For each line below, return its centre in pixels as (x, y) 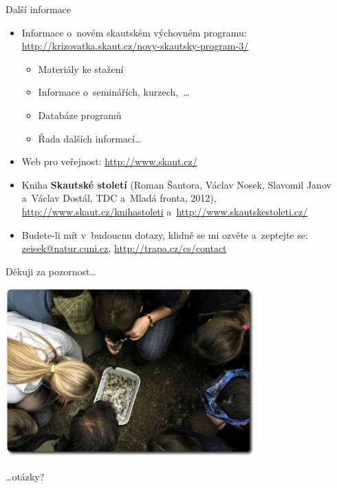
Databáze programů (80, 115)
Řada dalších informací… (90, 138)
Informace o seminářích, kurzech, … (114, 92)
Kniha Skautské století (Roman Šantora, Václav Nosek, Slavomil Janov (176, 184)
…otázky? (25, 476)
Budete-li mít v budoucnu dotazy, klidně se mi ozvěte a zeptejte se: (165, 234)
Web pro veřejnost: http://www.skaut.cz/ (109, 161)
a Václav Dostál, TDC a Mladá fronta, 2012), (119, 198)
